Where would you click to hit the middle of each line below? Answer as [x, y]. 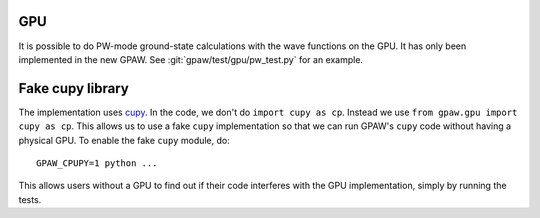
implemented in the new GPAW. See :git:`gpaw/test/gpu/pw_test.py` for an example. [191, 59]
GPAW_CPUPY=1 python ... [97, 163]
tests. [30, 199]
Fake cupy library [73, 88]
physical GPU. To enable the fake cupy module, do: [124, 140]
